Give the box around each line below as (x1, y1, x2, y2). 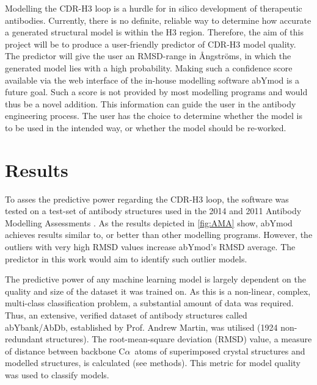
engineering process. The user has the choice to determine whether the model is (5, 109, 303, 122)
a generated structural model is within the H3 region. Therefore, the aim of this (5, 26, 304, 38)
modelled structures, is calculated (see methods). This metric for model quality (5, 356, 301, 369)
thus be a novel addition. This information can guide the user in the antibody (5, 97, 296, 110)
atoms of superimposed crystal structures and (134, 344, 305, 357)
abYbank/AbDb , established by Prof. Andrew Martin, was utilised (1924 (5, 320, 278, 333)
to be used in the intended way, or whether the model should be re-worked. (5, 121, 286, 134)
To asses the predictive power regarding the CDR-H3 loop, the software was (5, 192, 289, 205)
